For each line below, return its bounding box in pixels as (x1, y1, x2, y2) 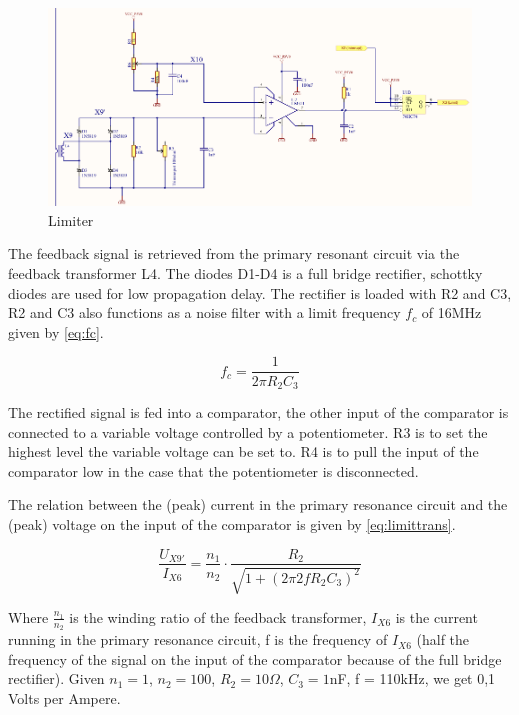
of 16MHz (421, 302, 482, 323)
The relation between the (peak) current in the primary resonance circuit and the (8, 494, 508, 515)
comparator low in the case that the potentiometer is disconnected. (8, 460, 419, 481)
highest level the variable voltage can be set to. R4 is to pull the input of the (8, 441, 479, 462)
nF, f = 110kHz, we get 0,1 (329, 668, 496, 689)
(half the (416, 629, 470, 650)
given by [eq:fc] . (8, 321, 104, 342)
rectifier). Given (8, 668, 105, 689)
